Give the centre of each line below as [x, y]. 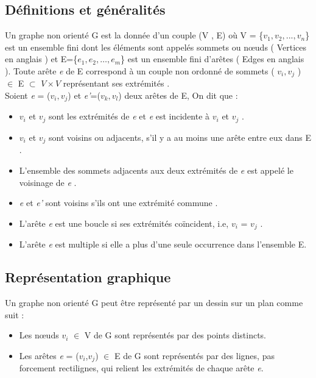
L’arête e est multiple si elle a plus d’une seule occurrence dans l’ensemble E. [163, 244]
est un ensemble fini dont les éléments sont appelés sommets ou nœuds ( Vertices [156, 47]
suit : [15, 314]
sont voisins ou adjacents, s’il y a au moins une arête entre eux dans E [180, 137]
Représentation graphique [88, 277]
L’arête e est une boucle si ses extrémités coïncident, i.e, [124, 223]
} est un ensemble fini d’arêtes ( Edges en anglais [212, 59]
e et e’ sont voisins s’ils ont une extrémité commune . [118, 203]
